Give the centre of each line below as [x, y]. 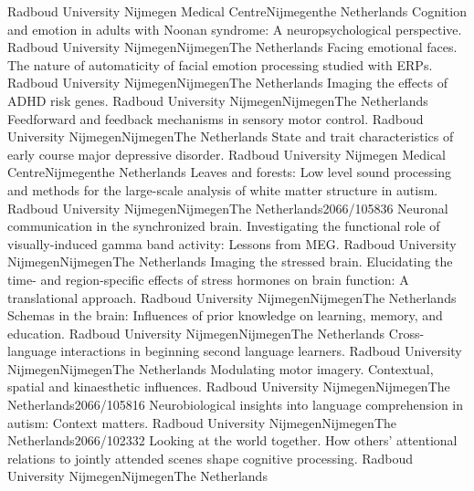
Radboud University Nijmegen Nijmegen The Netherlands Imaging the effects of [227, 83]
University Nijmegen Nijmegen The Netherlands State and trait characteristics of [231, 136]
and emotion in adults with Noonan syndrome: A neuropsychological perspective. [235, 29]
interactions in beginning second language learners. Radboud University [261, 351]
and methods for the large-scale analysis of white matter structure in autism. [223, 189]
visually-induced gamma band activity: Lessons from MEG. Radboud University [232, 243]
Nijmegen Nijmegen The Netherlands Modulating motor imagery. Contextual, [221, 368]
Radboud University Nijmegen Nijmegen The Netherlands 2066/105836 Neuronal [228, 208]
